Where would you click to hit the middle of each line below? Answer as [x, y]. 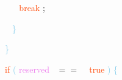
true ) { [103, 69]
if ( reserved [27, 69]
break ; [32, 7]
